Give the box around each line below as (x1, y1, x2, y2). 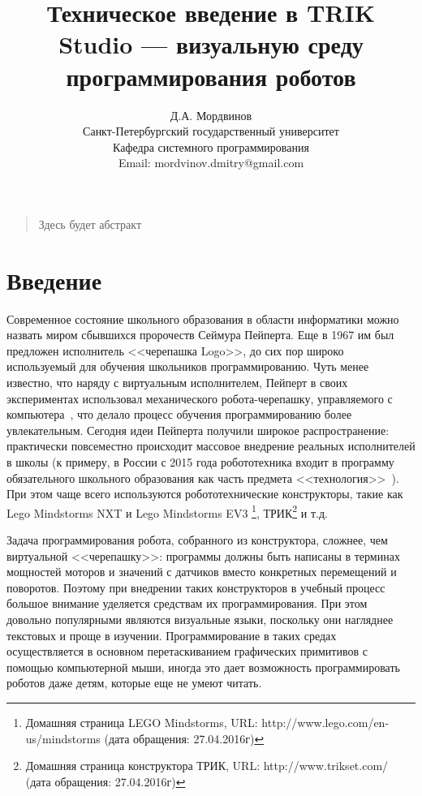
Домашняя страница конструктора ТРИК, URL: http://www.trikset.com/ (25, 757, 389, 774)
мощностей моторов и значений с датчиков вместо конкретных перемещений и (6, 563, 397, 580)
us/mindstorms (25, 729, 101, 747)
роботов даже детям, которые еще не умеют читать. (6, 674, 262, 691)
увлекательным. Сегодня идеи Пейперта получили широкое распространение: (6, 421, 390, 438)
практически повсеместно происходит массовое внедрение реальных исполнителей (6, 437, 416, 454)
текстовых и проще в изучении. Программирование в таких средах (6, 626, 337, 643)
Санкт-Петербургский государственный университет (83, 123, 339, 140)
